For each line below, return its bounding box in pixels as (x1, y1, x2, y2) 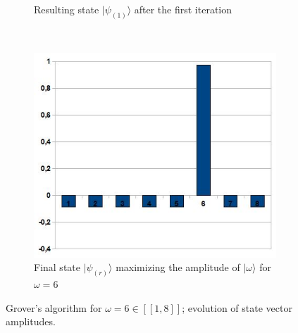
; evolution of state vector (182, 300, 292, 315)
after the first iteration (134, 2, 232, 16)
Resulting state (34, 2, 99, 16)
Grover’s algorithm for (6, 300, 102, 315)
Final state (34, 260, 80, 275)
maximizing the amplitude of (116, 260, 240, 275)
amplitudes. (6, 314, 56, 329)
